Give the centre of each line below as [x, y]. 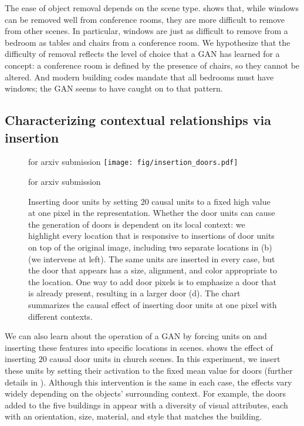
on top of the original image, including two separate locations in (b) [150, 247]
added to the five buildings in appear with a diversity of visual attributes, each [146, 405]
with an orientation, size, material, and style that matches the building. [134, 416]
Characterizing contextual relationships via [138, 120]
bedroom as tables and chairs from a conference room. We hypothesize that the [148, 42]
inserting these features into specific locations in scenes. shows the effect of [139, 347]
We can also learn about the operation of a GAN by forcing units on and [136, 336]
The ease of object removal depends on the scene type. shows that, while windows [152, 8]
